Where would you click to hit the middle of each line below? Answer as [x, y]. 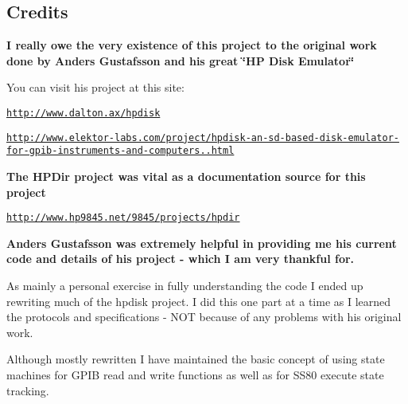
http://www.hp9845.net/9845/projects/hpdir [123, 218]
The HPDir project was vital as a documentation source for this [186, 176]
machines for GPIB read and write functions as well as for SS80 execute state [195, 374]
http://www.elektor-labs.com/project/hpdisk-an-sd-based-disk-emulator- [203, 137]
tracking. [28, 390]
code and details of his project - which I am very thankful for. [181, 259]
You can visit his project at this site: [95, 87]
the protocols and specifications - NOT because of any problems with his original [204, 317]
